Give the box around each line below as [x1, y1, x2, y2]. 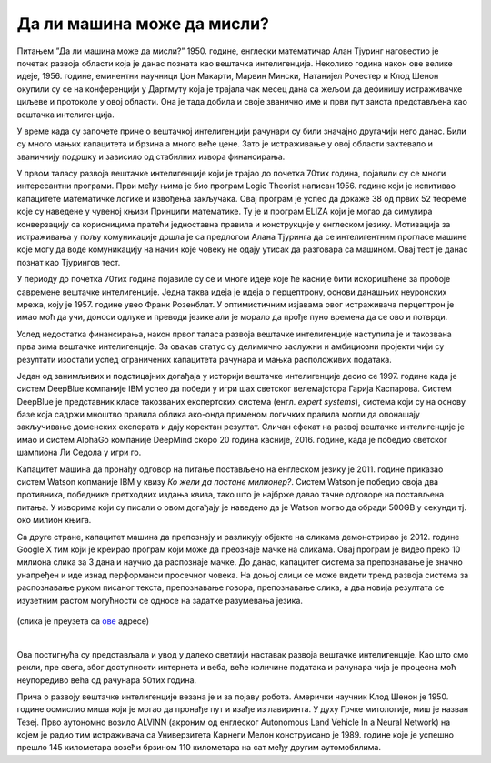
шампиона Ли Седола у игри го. [16, 447, 142, 458]
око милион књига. [16, 515, 92, 526]
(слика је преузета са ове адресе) [16, 615, 150, 627]
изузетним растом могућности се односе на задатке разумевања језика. [16, 595, 304, 606]
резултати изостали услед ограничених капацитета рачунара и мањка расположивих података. [16, 354, 393, 365]
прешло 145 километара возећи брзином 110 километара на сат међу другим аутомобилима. [16, 742, 382, 753]
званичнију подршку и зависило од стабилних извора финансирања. [16, 151, 286, 162]
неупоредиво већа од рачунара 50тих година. [16, 674, 197, 686]
